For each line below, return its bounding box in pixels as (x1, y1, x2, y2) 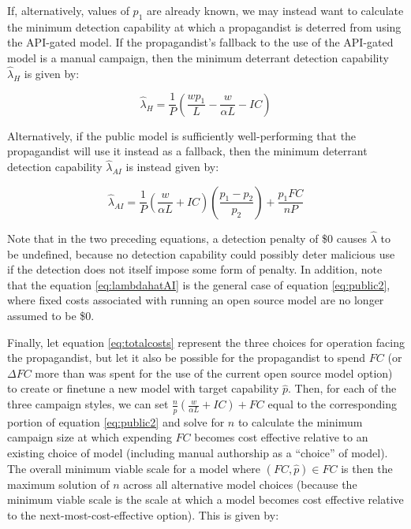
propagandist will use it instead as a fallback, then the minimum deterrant (7, 143, 368, 159)
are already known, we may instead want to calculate (146, 2, 404, 18)
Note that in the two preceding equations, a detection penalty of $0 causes (7, 230, 368, 247)
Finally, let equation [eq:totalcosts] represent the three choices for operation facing (7, 333, 405, 350)
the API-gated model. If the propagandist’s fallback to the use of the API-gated (7, 34, 394, 50)
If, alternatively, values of (7, 2, 129, 18)
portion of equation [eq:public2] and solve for (7, 413, 225, 430)
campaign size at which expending (7, 429, 172, 445)
